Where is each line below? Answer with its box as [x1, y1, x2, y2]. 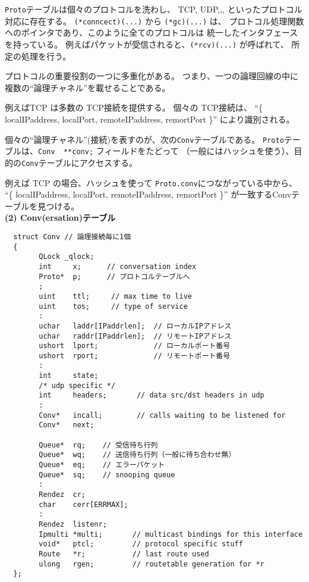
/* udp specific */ [39, 381, 116, 390]
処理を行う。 [21, 49, 71, 62]
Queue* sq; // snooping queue [39, 470, 175, 479]
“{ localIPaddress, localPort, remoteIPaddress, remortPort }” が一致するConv [5, 188, 292, 201]
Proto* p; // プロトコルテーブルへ [39, 272, 190, 281]
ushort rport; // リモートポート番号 [39, 351, 231, 360]
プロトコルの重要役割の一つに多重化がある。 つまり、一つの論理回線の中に [5, 70, 299, 82]
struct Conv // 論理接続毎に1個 [13, 232, 131, 241]
